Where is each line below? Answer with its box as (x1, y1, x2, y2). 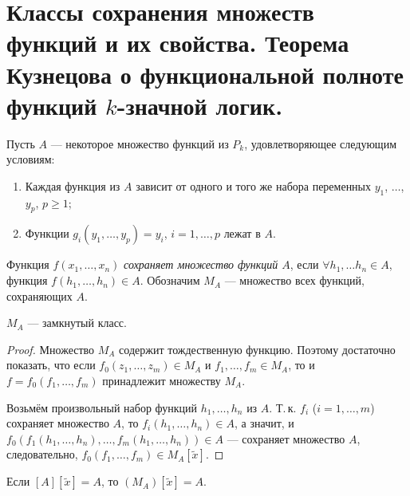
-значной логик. (116, 89, 283, 121)
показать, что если (6, 356, 96, 373)
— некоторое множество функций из (50, 135, 229, 152)
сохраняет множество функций (124, 256, 278, 273)
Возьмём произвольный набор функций (6, 399, 198, 415)
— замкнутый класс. (27, 314, 127, 331)
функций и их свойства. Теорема (6, 26, 349, 59)
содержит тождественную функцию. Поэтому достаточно (119, 341, 396, 357)
